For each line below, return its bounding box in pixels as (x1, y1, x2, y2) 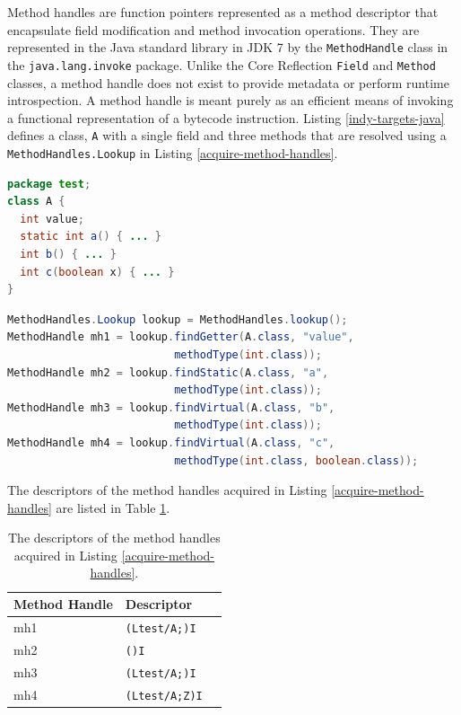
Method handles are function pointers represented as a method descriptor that (7, 3, 439, 21)
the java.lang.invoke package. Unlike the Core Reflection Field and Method (7, 55, 436, 74)
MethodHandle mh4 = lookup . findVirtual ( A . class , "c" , (7, 436, 335, 449)
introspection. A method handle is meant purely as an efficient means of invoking (7, 91, 454, 110)
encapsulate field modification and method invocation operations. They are (7, 20, 420, 39)
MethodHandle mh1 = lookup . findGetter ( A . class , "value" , (7, 331, 354, 344)
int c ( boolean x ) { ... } (20, 265, 175, 278)
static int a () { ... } (20, 230, 161, 243)
